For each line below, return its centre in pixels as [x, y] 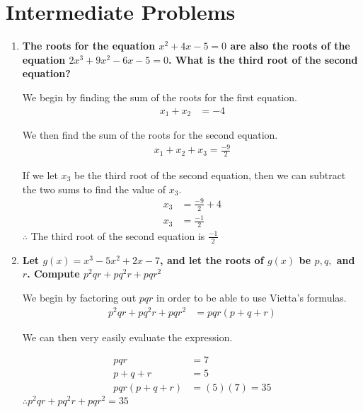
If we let [40, 174]
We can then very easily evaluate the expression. [127, 337]
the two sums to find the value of [94, 189]
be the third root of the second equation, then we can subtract [210, 174]
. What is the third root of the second [263, 59]
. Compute [53, 274]
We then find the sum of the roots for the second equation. [150, 134]
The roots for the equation [89, 46]
